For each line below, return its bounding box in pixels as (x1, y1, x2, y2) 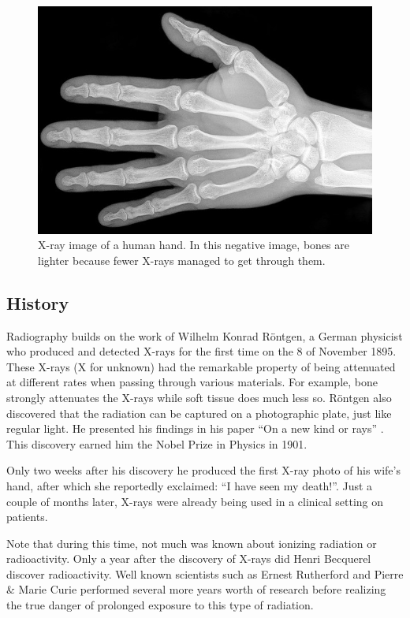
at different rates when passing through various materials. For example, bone (6, 374, 378, 390)
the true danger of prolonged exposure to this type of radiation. (6, 597, 314, 613)
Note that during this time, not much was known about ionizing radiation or (6, 534, 377, 551)
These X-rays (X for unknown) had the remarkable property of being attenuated (6, 358, 396, 374)
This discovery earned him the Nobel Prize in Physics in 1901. (6, 435, 307, 452)
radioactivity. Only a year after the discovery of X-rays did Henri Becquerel (6, 550, 371, 567)
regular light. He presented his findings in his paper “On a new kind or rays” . (6, 420, 384, 437)
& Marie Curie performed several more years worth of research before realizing (6, 581, 386, 598)
